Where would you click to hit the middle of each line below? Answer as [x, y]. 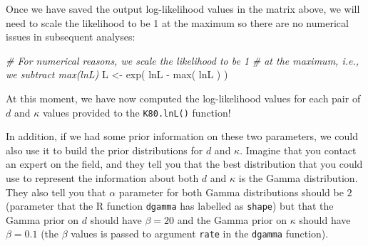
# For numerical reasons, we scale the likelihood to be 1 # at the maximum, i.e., [183, 60]
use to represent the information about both [102, 178]
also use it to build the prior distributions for [104, 150]
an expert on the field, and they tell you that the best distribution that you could [184, 164]
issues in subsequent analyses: [71, 37]
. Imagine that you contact [298, 150]
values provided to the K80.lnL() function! [137, 112]
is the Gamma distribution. [298, 178]
